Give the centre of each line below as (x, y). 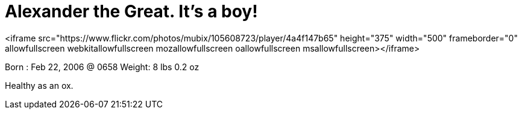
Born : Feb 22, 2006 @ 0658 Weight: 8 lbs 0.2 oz (102, 67)
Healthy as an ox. (39, 85)
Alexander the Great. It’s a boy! (131, 11)
